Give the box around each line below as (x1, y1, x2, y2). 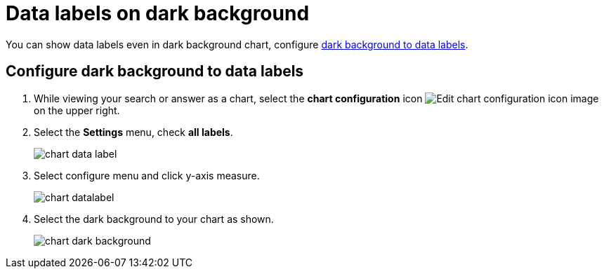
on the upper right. (34, 104, 120, 116)
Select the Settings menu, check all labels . (34, 125, 233, 138)
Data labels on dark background (6, 1, 310, 25)
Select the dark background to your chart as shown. (34, 212, 274, 225)
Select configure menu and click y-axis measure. (34, 169, 260, 181)
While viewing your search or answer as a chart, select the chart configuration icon (34, 92, 423, 104)
